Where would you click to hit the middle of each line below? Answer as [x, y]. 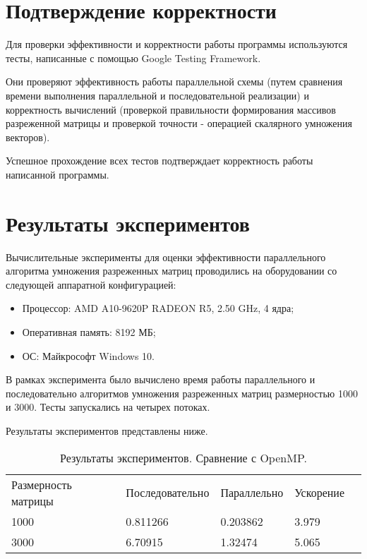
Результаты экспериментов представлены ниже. [107, 430]
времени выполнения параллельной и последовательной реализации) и [157, 95]
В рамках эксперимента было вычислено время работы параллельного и [161, 379]
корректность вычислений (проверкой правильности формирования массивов [171, 109]
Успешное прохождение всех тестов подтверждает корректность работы [160, 161]
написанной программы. [58, 174]
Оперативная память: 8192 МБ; [89, 331]
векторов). [28, 137]
